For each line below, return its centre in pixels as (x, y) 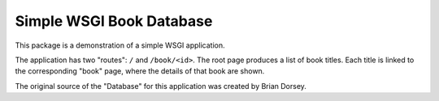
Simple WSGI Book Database (114, 21)
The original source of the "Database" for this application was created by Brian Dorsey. (161, 86)
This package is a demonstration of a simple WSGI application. (120, 45)
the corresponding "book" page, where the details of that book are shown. (140, 71)
